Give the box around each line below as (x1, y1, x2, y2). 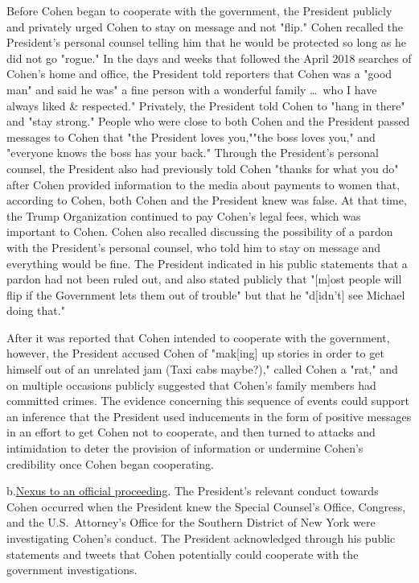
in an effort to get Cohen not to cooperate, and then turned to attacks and (6, 424, 376, 440)
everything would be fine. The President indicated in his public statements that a (6, 254, 408, 271)
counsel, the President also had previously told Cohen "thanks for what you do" (6, 159, 399, 176)
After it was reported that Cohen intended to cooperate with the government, (6, 329, 390, 345)
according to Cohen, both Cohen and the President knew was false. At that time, (6, 192, 407, 209)
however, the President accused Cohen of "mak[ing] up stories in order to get (6, 345, 384, 362)
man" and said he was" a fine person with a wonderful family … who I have (6, 81, 377, 97)
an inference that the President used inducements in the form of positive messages (6, 407, 412, 424)
